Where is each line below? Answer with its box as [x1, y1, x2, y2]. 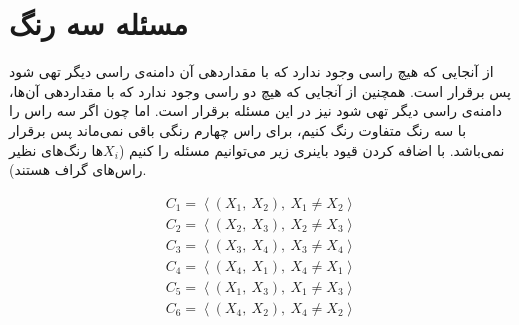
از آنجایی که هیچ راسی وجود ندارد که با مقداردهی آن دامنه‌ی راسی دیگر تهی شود [9, 61, 494, 82]
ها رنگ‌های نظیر [9, 139, 104, 160]
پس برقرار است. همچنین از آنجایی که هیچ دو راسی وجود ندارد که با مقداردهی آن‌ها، [9, 80, 511, 101]
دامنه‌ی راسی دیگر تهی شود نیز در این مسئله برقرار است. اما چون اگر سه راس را [9, 100, 503, 121]
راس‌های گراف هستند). [9, 159, 147, 180]
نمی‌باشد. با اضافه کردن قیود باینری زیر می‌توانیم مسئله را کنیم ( [118, 139, 505, 160]
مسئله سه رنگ [9, 3, 189, 44]
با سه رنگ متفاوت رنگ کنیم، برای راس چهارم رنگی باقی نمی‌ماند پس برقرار [9, 119, 467, 140]
